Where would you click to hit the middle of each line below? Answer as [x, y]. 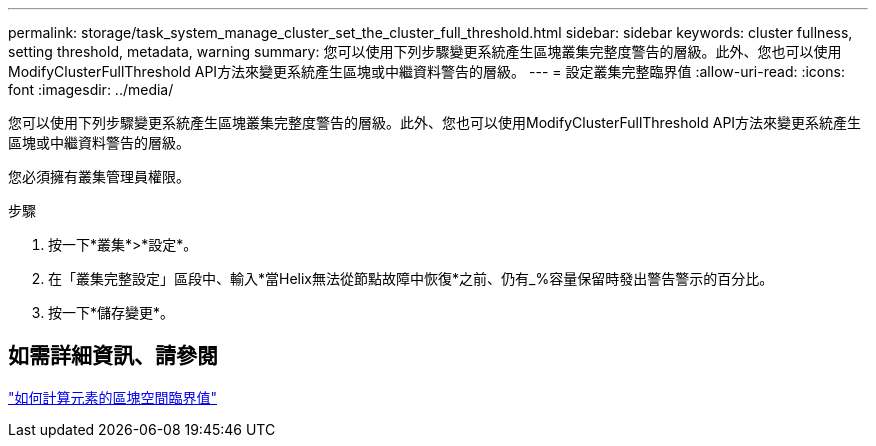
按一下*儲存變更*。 [111, 312]
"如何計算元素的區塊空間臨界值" [113, 397]
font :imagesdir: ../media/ [91, 89]
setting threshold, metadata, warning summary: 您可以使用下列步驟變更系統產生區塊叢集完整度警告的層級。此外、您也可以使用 [425, 51]
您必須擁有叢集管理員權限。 [99, 176]
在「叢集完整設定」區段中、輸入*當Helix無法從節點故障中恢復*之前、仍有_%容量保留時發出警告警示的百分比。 [411, 278]
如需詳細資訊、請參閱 [113, 356]
